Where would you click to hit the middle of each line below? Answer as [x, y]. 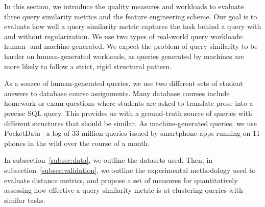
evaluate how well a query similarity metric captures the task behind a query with [133, 26]
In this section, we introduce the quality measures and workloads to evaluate [124, 6]
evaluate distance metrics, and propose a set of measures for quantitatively [121, 180]
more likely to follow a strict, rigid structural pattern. [88, 66]
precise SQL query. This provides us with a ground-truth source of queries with [128, 113]
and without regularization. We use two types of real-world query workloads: [124, 36]
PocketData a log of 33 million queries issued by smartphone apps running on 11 [132, 133]
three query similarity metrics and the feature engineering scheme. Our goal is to [131, 16]
